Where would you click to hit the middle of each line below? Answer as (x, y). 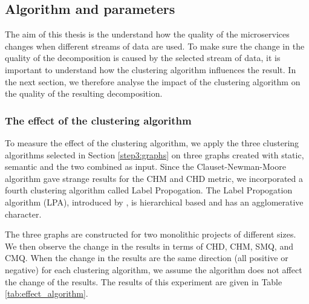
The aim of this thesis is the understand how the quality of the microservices (147, 34)
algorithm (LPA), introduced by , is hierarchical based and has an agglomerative (154, 202)
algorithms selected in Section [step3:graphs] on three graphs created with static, (154, 154)
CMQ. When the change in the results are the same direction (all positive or (147, 258)
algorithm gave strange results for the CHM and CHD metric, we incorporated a (154, 178)
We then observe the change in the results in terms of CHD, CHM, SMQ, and (149, 246)
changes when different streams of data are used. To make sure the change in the (155, 46)
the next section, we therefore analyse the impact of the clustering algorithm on (153, 81)
